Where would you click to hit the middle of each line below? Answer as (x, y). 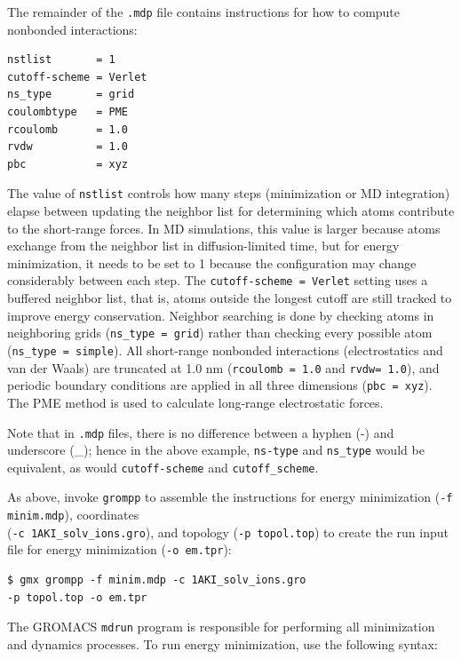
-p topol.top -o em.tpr (77, 597)
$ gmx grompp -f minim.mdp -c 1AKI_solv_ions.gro (157, 580)
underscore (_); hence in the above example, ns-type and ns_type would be (216, 450)
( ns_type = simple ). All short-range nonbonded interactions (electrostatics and (225, 349)
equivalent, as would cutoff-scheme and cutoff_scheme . (163, 467)
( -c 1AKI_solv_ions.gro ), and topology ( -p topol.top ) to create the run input (228, 532)
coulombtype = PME (68, 112)
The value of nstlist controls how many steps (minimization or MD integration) (229, 193)
